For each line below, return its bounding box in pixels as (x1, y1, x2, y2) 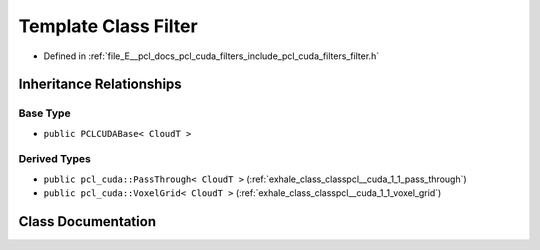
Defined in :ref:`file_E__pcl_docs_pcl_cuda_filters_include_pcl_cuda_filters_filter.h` (43, 50, 380, 62)
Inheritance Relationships (18, 76, 182, 93)
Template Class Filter (18, 15, 199, 37)
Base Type (18, 106, 71, 120)
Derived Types (18, 152, 92, 166)
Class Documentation (18, 213, 157, 230)
